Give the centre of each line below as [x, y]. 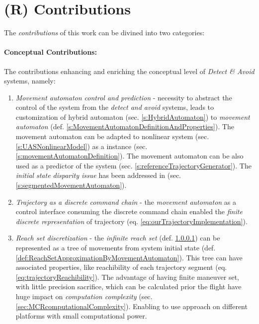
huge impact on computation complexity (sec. [84, 296]
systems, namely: [30, 81]
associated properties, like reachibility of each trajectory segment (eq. [121, 267]
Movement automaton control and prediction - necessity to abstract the [124, 97]
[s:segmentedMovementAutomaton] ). [71, 185]
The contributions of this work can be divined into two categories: [104, 33]
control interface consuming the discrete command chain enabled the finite [129, 211]
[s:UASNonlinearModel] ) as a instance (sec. [82, 146]
